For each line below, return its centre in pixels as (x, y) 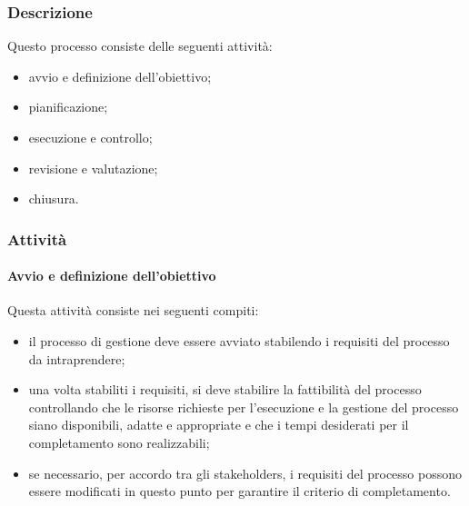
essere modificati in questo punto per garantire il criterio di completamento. (239, 491)
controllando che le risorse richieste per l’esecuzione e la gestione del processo (244, 407)
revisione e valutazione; (93, 168)
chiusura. (54, 198)
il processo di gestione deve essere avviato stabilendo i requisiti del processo (239, 341)
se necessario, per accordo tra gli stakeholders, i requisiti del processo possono (245, 473)
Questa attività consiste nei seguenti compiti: (133, 310)
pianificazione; (68, 107)
